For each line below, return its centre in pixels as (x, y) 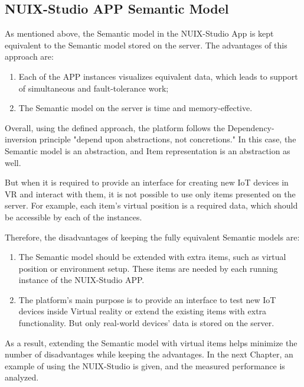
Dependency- (251, 127)
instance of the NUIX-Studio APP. (81, 280)
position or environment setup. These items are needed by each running (148, 268)
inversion (21, 139)
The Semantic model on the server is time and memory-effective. (135, 108)
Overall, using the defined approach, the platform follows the (115, 127)
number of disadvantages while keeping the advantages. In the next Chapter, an (149, 354)
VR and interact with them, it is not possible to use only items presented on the (150, 193)
